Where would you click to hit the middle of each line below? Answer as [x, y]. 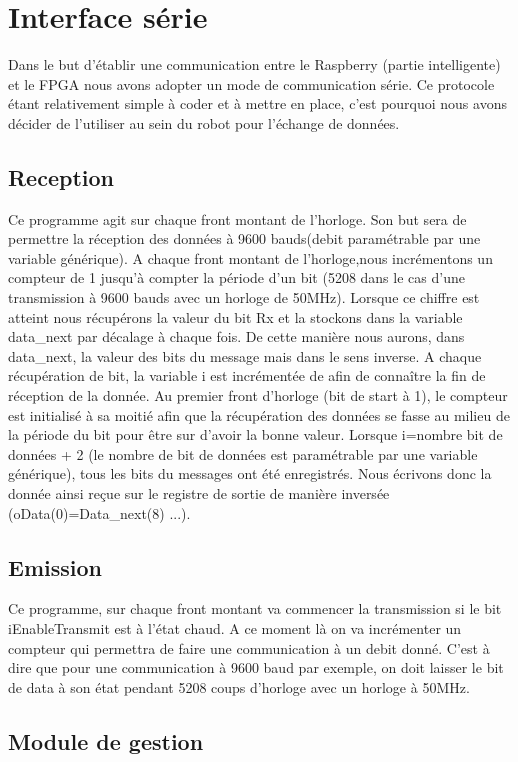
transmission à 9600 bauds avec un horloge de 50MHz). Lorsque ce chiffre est [244, 297]
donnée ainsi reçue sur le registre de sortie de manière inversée [199, 493]
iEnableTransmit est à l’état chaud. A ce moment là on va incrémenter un [235, 628]
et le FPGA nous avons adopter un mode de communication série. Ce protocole [251, 83]
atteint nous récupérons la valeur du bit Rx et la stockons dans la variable [235, 316]
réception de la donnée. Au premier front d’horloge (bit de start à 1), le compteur [258, 395]
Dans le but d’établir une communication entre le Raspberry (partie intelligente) [254, 64]
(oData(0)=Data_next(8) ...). [99, 512]
